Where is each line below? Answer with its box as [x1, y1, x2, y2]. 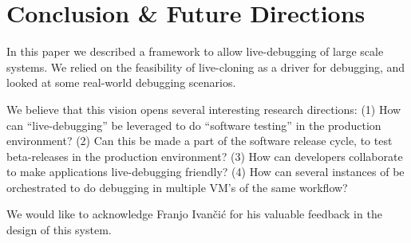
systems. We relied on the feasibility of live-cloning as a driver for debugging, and [6, 58, 405, 75]
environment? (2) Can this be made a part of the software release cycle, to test [6, 132, 393, 149]
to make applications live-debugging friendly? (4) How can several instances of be [6, 163, 405, 180]
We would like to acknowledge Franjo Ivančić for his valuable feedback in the [6, 206, 382, 222]
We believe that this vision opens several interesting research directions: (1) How [6, 100, 401, 117]
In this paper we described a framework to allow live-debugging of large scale [6, 43, 384, 60]
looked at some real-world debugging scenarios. [6, 74, 236, 91]
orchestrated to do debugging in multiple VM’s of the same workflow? [6, 178, 348, 195]
